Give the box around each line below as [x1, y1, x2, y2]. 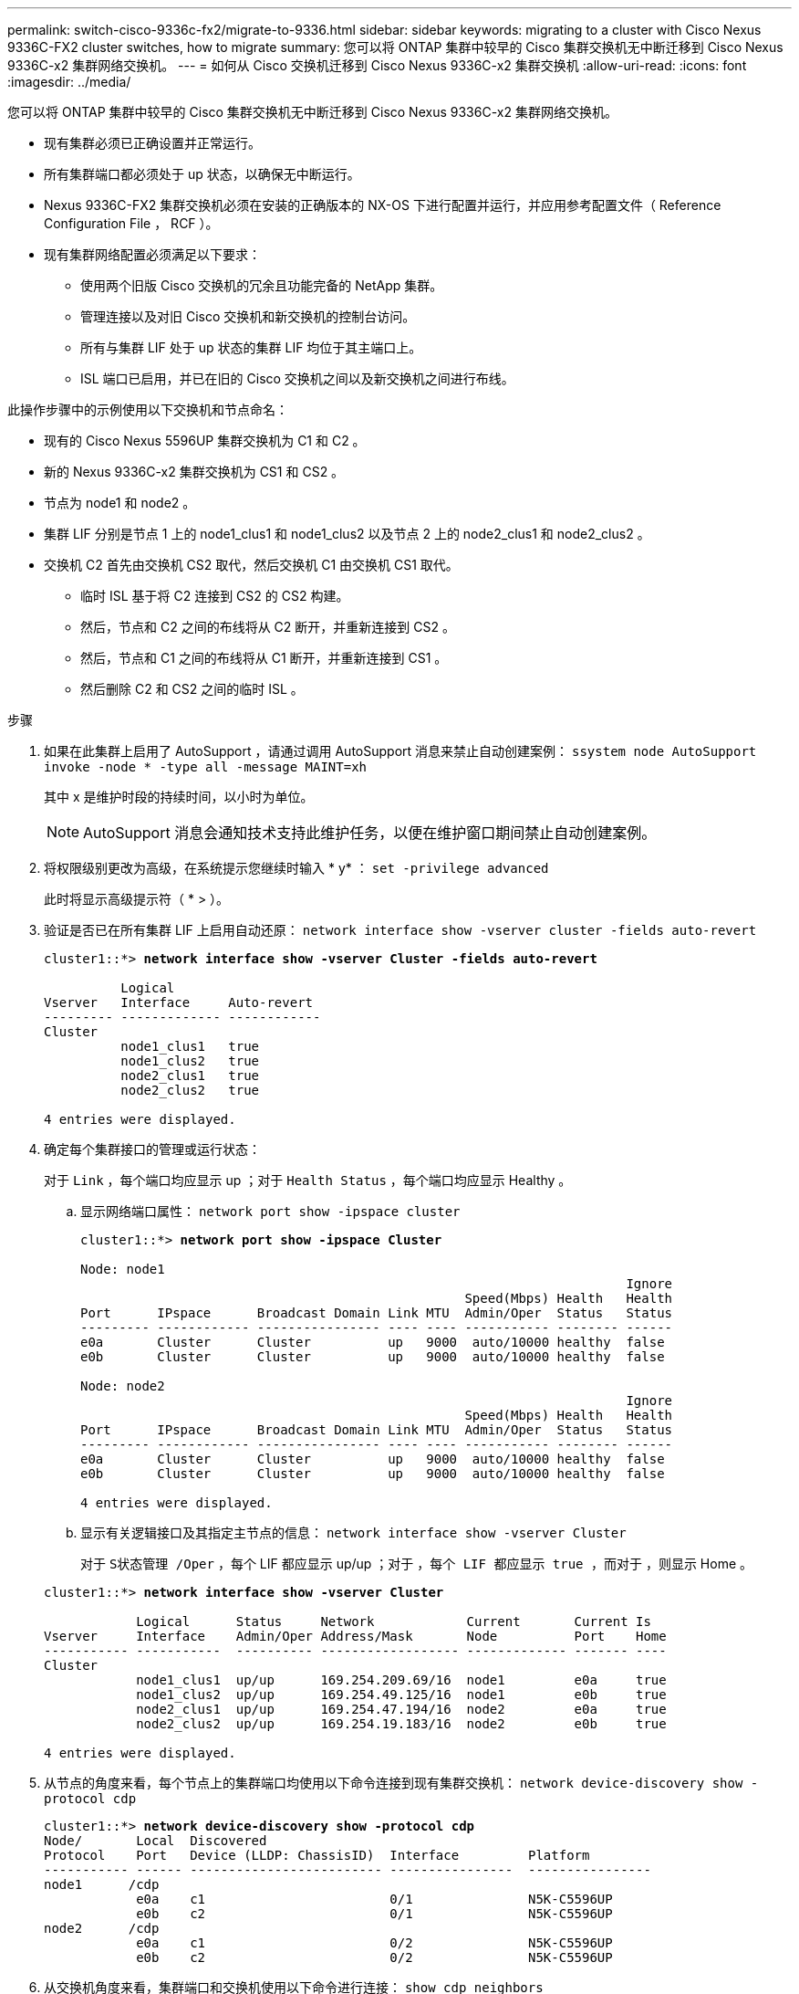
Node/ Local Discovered [44, 1833, 267, 1848]
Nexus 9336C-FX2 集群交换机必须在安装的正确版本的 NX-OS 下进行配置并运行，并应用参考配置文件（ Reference [44, 197, 721, 213]
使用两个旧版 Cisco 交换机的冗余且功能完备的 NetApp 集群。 [80, 278, 443, 293]
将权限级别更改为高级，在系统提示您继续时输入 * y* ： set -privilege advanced [44, 860, 549, 876]
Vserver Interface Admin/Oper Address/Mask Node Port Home [44, 1629, 667, 1643]
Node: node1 [80, 1262, 165, 1276]
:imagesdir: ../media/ [7, 74, 131, 89]
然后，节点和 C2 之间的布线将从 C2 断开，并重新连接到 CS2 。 [80, 619, 455, 635]
